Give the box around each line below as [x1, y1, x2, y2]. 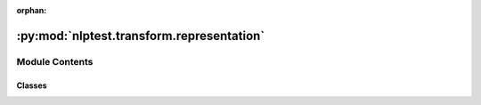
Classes [16, 80, 48, 91]
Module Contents [16, 55, 94, 68]
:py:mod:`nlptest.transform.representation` [16, 28, 265, 44]
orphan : [16, 5, 47, 15]
